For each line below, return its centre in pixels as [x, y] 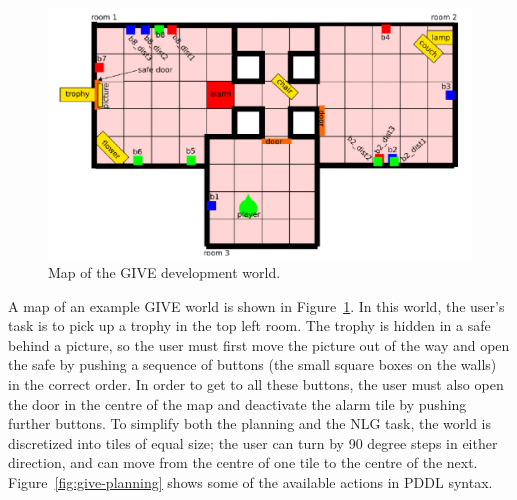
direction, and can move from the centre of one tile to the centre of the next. [243, 462]
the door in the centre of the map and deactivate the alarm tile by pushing [237, 403]
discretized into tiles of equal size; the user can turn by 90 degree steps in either [253, 442]
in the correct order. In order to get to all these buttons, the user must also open [256, 384]
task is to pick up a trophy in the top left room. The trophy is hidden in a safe [249, 325]
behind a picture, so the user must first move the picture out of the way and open [259, 344]
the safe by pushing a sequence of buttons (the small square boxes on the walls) [252, 364]
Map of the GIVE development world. [164, 272]
